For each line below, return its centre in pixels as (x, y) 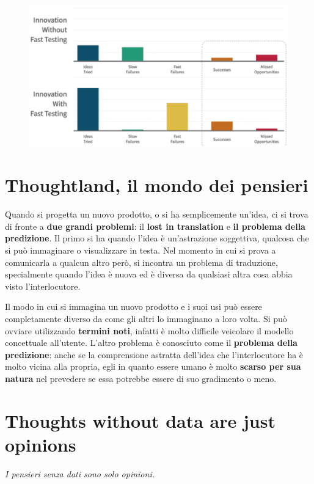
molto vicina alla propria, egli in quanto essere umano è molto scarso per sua (153, 366)
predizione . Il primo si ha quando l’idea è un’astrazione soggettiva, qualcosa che (157, 238)
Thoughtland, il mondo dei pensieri (157, 185)
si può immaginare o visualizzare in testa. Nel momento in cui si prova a (141, 250)
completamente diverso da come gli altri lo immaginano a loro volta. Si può (146, 318)
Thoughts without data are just (140, 420)
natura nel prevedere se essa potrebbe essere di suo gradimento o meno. (141, 378)
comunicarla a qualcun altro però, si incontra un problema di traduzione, (141, 262)
